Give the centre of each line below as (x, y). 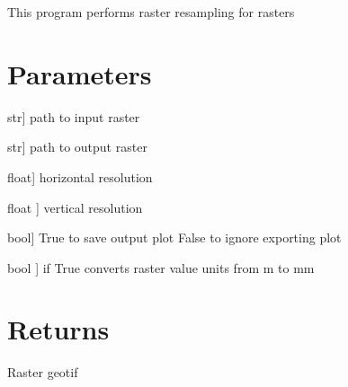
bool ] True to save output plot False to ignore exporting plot (174, 237)
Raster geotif (43, 372)
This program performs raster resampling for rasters (151, 12)
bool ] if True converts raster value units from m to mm (161, 267)
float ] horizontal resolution (80, 176)
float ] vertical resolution (75, 207)
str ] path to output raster (77, 147)
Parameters (80, 73)
